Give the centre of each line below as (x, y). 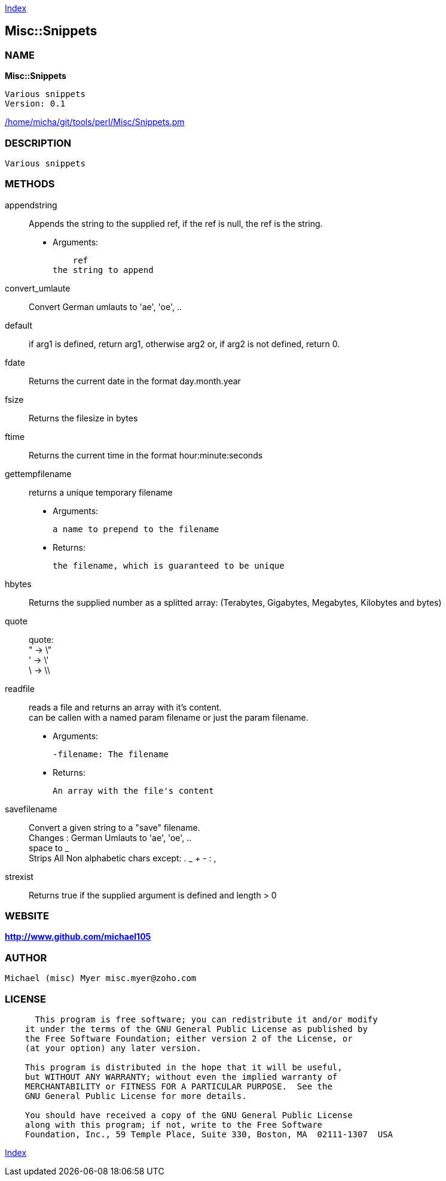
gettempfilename (38, 473)
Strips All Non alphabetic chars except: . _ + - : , (123, 858)
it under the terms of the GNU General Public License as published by (196, 1029)
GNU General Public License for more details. (136, 1096)
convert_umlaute (38, 288)
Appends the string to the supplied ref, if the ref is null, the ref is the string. (176, 223)
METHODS (30, 184)
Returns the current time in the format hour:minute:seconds (146, 455)
